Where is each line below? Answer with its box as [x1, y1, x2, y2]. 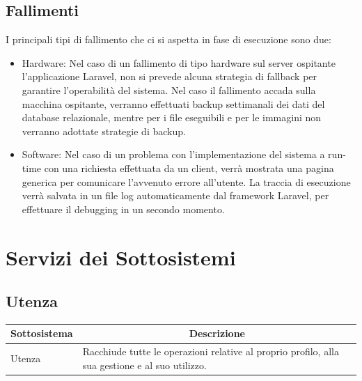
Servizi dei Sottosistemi [6, 242, 236, 271]
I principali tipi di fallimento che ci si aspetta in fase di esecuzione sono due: [6, 32, 331, 47]
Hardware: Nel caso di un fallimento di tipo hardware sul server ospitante [22, 55, 336, 70]
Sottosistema [10, 326, 73, 341]
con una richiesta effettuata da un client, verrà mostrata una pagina [44, 160, 334, 175]
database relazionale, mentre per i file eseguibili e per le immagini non [22, 110, 322, 125]
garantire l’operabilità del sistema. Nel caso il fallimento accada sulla [22, 82, 316, 97]
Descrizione [189, 326, 245, 341]
